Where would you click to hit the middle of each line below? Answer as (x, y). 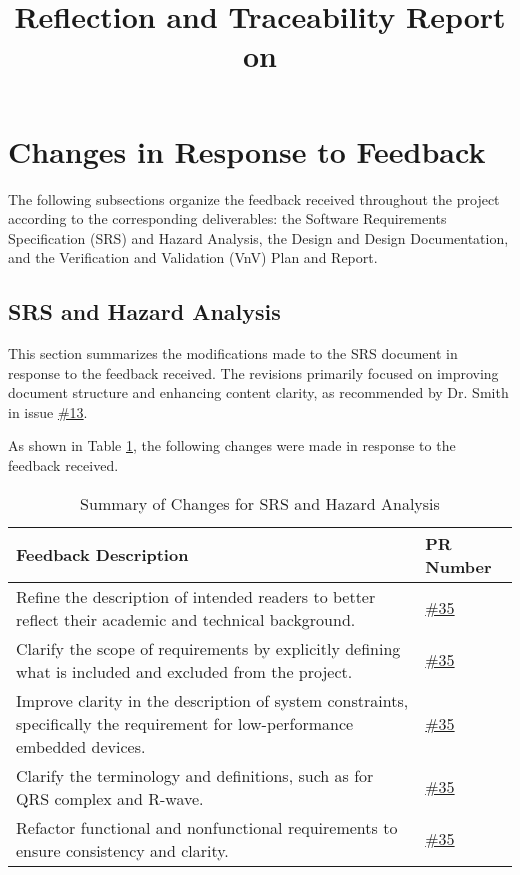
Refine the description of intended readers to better (196, 596)
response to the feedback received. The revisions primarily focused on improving (253, 372)
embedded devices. (81, 746)
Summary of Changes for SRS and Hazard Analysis (260, 503)
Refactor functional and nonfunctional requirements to (207, 827)
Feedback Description (102, 555)
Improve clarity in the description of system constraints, (212, 700)
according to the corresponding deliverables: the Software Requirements (227, 218)
